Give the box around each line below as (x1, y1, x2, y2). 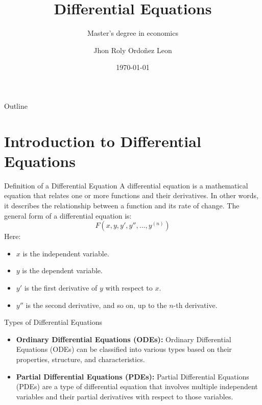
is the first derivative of (24, 282, 98, 293)
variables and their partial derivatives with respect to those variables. (16, 391, 233, 401)
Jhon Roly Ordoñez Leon (93, 44, 172, 55)
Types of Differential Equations (4, 317, 102, 327)
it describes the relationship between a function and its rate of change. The (4, 200, 240, 210)
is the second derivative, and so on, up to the (26, 299, 167, 310)
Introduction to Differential (4, 130, 201, 151)
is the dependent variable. (22, 265, 103, 276)
